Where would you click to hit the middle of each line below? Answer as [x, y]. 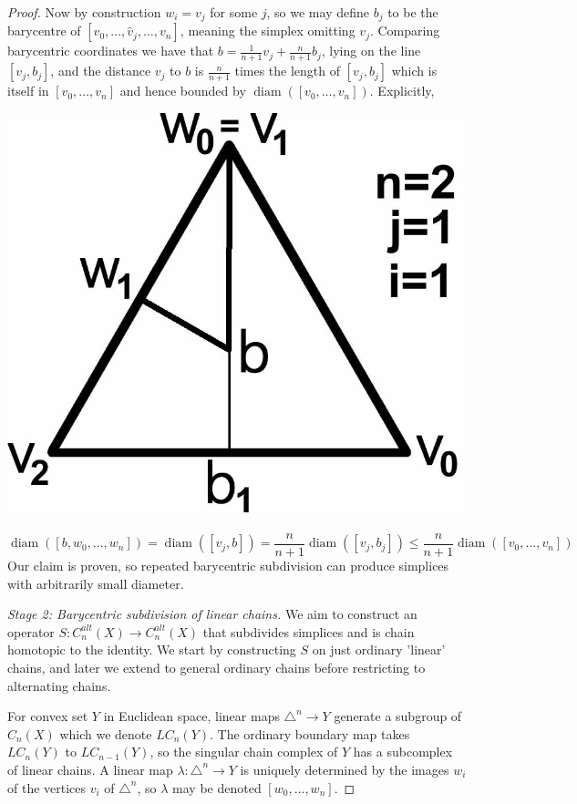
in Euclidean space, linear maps [191, 716]
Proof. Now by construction [84, 12]
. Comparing [405, 31]
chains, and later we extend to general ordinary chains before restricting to [216, 667]
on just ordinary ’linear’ [379, 649]
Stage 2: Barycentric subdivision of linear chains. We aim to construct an [212, 614]
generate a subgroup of [398, 716]
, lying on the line [371, 51]
